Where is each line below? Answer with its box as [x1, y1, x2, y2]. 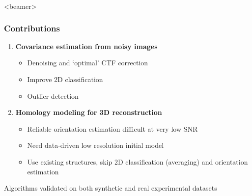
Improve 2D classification [27, 74, 103, 84]
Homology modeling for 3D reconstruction [15, 107, 162, 117]
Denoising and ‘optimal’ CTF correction [27, 57, 148, 68]
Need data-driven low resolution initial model [27, 140, 164, 150]
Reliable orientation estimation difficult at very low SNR [27, 123, 198, 134]
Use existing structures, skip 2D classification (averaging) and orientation [27, 156, 248, 167]
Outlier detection [27, 90, 79, 101]
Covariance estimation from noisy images [15, 41, 158, 51]
